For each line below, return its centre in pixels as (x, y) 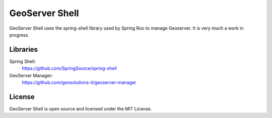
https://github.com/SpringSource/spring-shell (69, 68)
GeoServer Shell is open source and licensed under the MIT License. (81, 108)
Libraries (23, 49)
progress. (19, 35)
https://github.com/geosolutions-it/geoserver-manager (79, 82)
